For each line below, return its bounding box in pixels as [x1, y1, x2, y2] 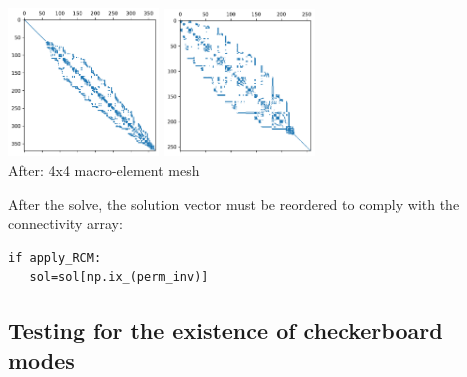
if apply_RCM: [8, 250, 102, 265]
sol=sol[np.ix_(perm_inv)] [29, 270, 209, 285]
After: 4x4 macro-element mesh [8, 159, 200, 180]
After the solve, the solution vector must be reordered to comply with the [8, 193, 460, 214]
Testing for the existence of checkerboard [8, 315, 443, 346]
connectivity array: [8, 213, 123, 234]
